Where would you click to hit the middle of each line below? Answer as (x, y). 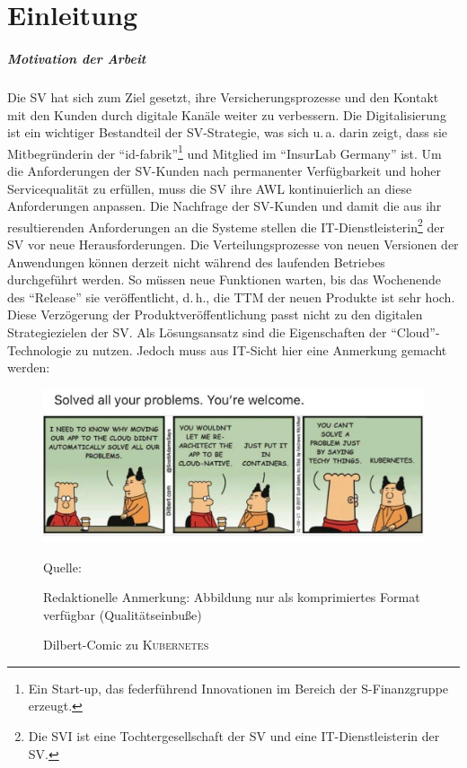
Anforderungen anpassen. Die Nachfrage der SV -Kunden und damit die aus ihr (225, 206)
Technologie (40, 349)
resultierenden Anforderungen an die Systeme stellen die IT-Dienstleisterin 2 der (226, 225)
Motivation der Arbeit (77, 58)
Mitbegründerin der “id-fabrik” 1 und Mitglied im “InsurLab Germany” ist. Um (225, 152)
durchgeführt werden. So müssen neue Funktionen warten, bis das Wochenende (224, 279)
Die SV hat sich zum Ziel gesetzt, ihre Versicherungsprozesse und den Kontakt (223, 96)
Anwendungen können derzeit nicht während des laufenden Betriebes (196, 262)
